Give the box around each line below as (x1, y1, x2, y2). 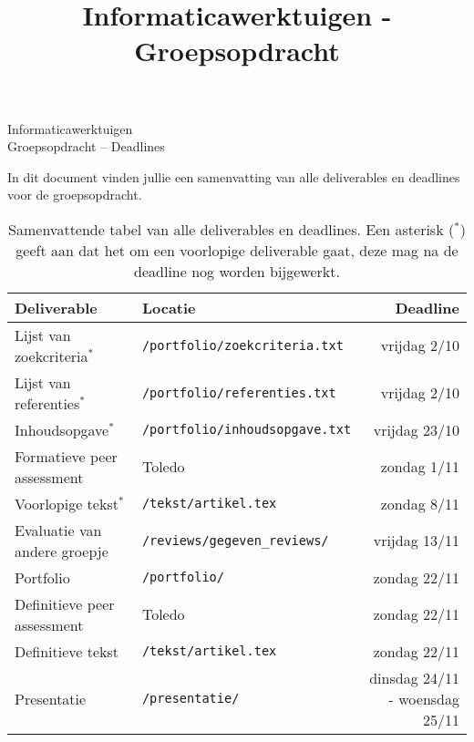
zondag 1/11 (380, 456, 459, 478)
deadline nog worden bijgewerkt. (134, 260, 340, 282)
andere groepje (15, 540, 108, 562)
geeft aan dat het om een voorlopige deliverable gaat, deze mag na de (15, 239, 459, 261)
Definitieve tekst (15, 640, 119, 662)
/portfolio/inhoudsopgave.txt (141, 422, 352, 438)
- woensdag (388, 687, 459, 709)
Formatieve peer (15, 445, 118, 467)
